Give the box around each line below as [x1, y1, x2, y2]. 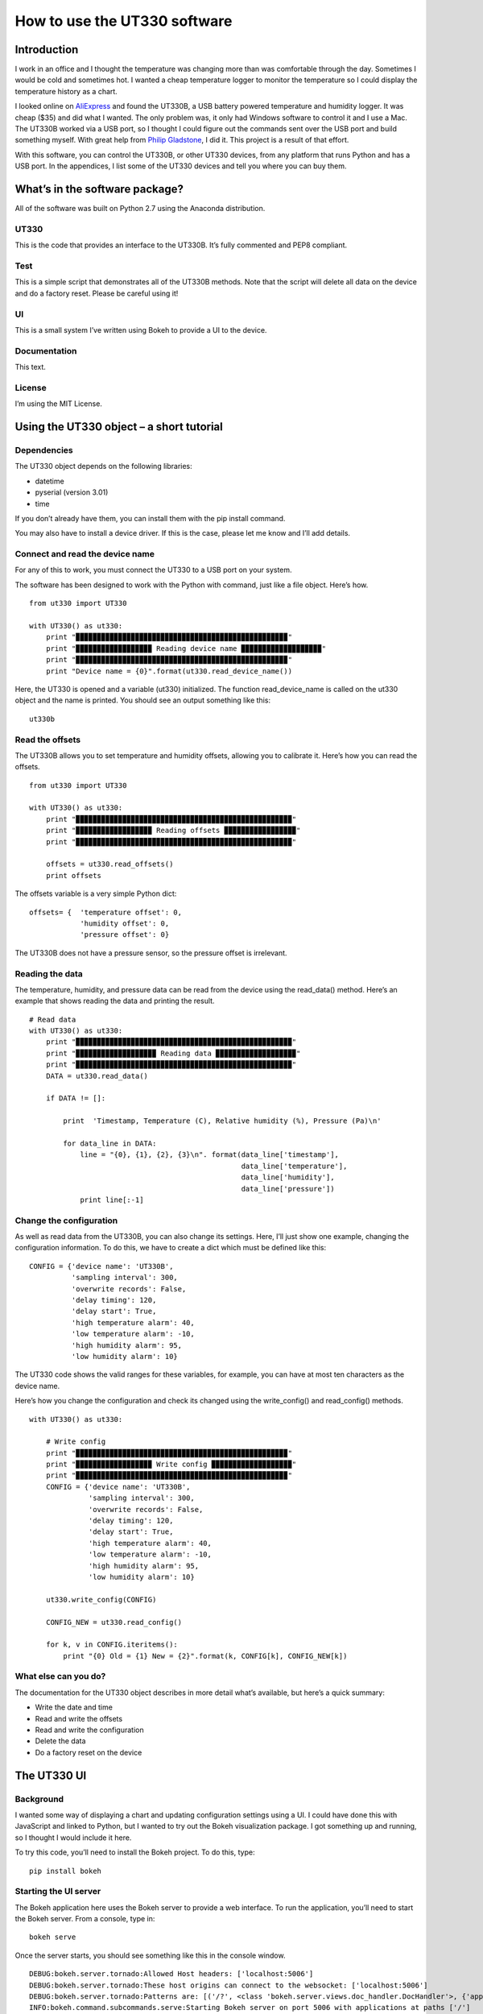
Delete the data [35, 1736, 86, 1746]
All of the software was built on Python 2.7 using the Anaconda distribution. [14, 204, 266, 213]
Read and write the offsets [35, 1714, 123, 1723]
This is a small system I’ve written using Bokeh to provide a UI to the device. [14, 325, 267, 334]
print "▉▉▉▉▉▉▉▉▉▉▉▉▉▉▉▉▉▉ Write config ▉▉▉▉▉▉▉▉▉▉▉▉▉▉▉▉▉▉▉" [45, 1460, 297, 1469]
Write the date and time [35, 1702, 113, 1712]
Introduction [14, 43, 79, 56]
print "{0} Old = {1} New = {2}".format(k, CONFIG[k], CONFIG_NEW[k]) [63, 1651, 348, 1660]
